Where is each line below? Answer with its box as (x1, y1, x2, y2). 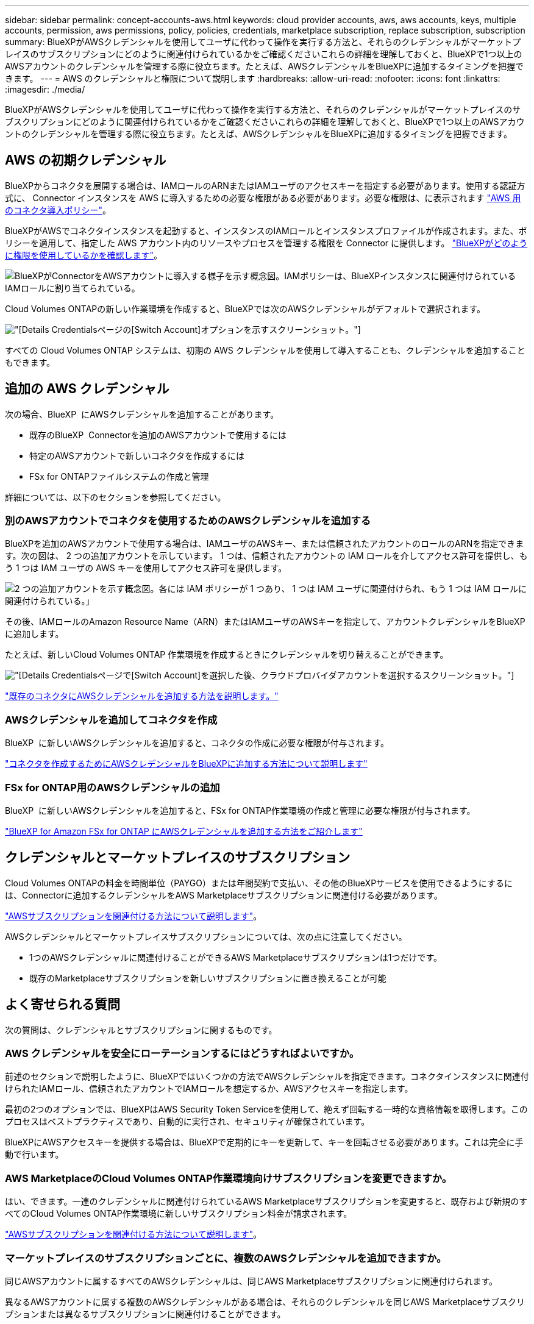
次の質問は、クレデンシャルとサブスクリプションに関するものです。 (5, 1024, 277, 1035)
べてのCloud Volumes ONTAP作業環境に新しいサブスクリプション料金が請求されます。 (5, 1208, 352, 1219)
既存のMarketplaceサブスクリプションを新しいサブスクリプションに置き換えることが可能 (29, 972, 386, 983)
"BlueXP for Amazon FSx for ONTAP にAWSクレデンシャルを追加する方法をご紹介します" (5, 825, 363, 836)
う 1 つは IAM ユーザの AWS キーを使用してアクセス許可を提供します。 (5, 563, 287, 574)
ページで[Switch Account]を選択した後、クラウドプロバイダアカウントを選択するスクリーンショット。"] (97, 670, 514, 681)
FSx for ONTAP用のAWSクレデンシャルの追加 (5, 781, 220, 794)
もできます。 (5, 357, 55, 368)
